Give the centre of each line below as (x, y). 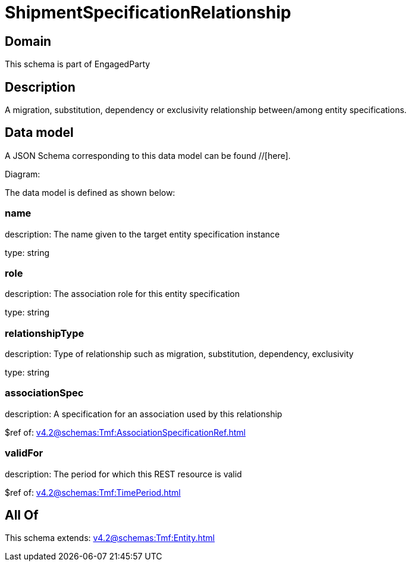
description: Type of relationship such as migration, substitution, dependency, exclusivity (179, 354)
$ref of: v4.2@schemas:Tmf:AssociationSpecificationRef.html (125, 432)
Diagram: (23, 174)
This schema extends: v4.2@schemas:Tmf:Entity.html (110, 538)
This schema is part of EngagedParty (78, 64)
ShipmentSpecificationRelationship (148, 12)
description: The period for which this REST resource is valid (123, 474)
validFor (24, 453)
